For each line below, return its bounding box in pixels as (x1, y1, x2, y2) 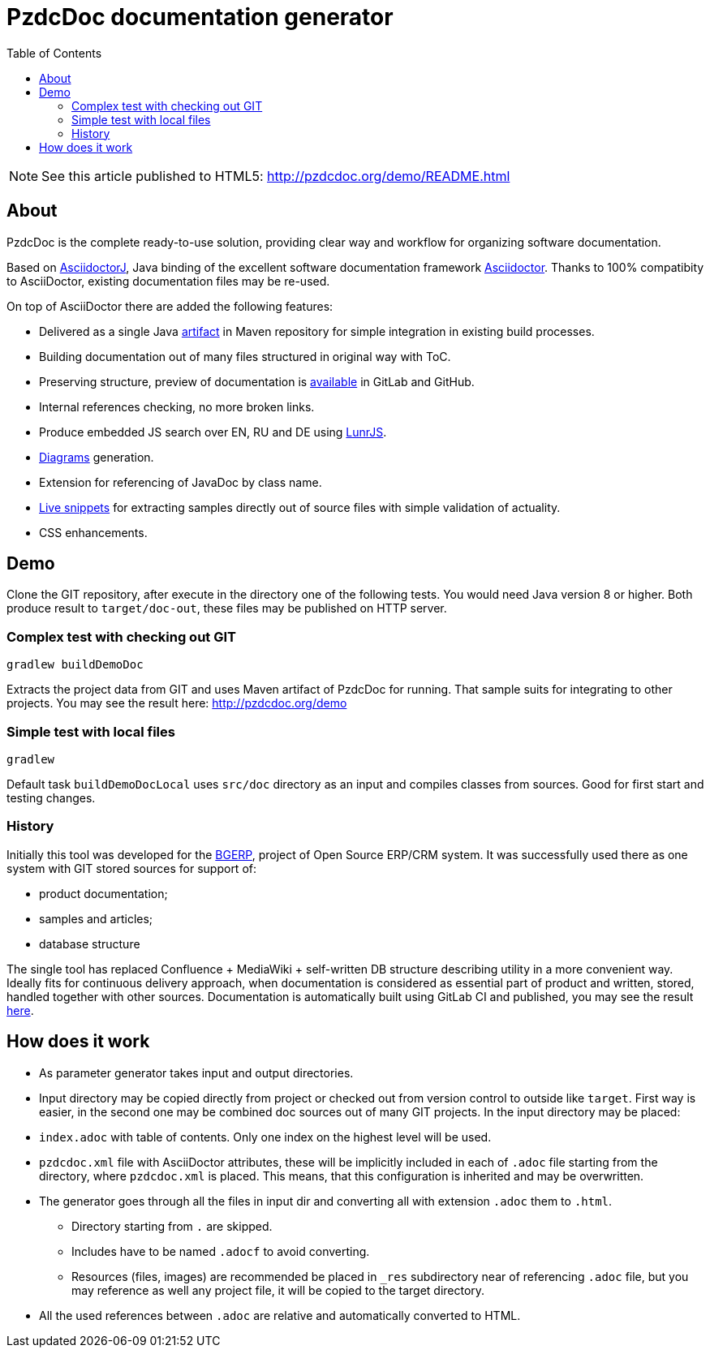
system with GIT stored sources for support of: (6, 861, 256, 875)
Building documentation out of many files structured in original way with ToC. (39, 349, 451, 363)
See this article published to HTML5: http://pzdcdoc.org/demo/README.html (41, 167, 510, 184)
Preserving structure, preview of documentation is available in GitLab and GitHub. (39, 374, 475, 389)
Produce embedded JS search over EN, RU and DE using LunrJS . (39, 424, 387, 439)
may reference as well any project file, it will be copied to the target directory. (71, 1283, 485, 1297)
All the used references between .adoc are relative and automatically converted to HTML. (39, 1308, 521, 1322)
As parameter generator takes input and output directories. (39, 1065, 354, 1080)
